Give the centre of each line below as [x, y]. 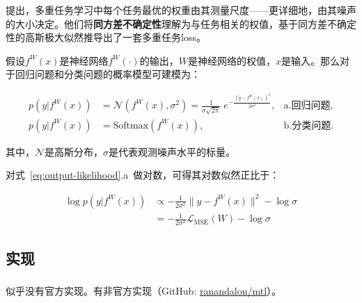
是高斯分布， [74, 151]
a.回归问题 [307, 106]
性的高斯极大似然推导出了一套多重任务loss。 [106, 37]
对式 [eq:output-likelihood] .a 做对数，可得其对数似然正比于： [143, 175]
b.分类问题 [307, 125]
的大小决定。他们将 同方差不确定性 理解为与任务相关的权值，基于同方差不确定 [181, 23]
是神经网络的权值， [231, 60]
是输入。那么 [310, 60]
